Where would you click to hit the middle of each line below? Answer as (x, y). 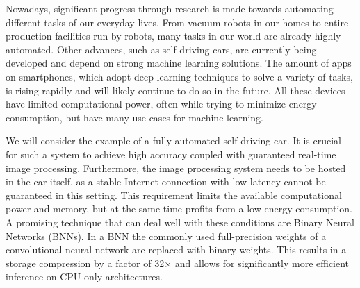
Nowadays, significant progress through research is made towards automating (170, 8)
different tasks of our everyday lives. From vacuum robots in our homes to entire (177, 22)
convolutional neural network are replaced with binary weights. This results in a (176, 249)
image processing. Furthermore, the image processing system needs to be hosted (176, 168)
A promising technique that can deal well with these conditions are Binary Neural (180, 222)
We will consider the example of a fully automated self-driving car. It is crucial (173, 141)
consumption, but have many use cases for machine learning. (134, 117)
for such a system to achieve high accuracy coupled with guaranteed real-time (171, 154)
